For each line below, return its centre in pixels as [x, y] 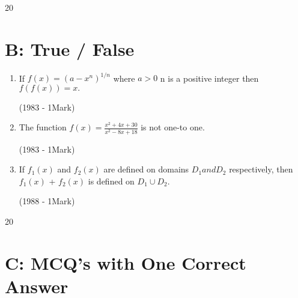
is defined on [111, 181]
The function [43, 127]
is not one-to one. [173, 127]
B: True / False [70, 48]
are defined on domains [146, 169]
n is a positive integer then [209, 78]
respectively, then [261, 169]
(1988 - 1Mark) [47, 201]
